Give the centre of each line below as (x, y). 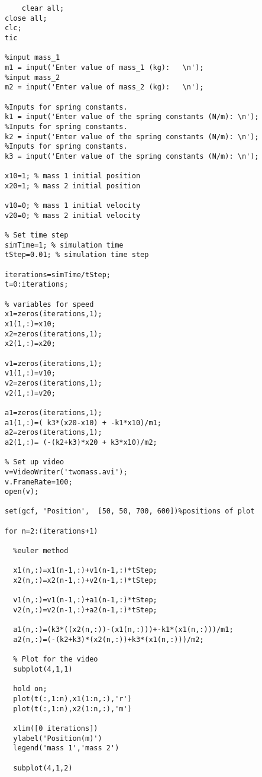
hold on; (30, 689)
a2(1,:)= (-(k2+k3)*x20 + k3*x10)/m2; (81, 442)
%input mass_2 (33, 77)
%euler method (41, 551)
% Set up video (35, 462)
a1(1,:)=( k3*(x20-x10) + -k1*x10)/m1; (83, 423)
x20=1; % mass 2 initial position (73, 186)
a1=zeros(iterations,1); (54, 412)
